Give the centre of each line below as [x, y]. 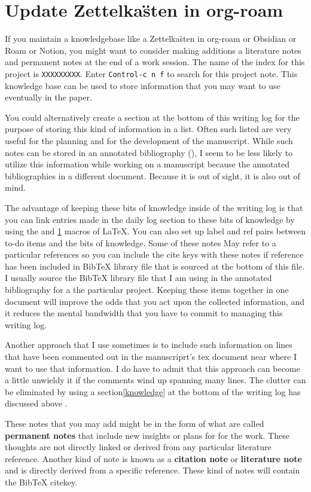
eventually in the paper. [48, 97]
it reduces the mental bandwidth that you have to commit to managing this [144, 313]
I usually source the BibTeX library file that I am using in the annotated [138, 278]
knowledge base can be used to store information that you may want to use [143, 85]
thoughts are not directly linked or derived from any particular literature [138, 447]
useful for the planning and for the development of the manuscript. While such [149, 140]
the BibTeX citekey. [41, 482]
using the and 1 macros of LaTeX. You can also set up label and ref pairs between [155, 231]
